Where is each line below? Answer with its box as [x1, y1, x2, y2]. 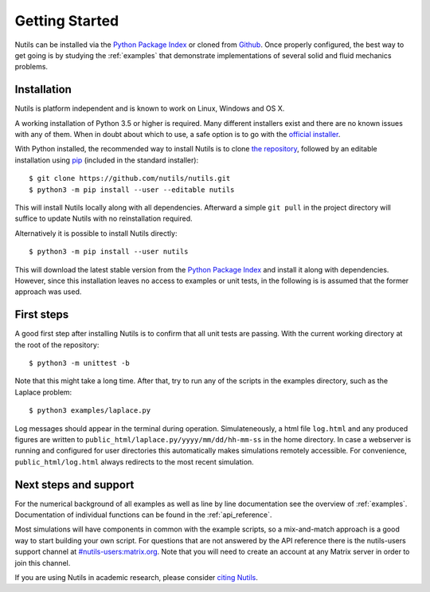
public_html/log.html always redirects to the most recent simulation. [14, 457, 254, 466]
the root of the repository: [14, 339, 100, 350]
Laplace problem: [14, 387, 72, 397]
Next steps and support [14, 478, 135, 492]
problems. [14, 62, 48, 72]
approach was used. [14, 287, 82, 296]
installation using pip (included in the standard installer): [14, 155, 199, 165]
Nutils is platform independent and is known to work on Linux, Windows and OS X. [14, 104, 285, 113]
